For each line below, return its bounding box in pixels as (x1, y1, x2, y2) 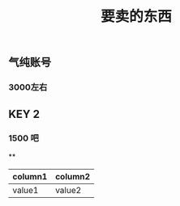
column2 (55, 170, 91, 182)
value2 (55, 184, 82, 195)
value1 (12, 184, 39, 195)
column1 (12, 170, 48, 182)
